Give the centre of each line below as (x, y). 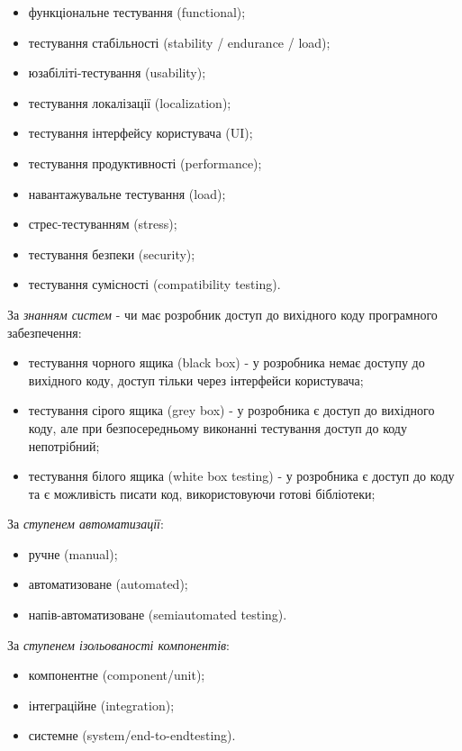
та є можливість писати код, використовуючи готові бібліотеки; (202, 493)
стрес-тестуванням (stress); (103, 224)
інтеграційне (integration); (101, 705)
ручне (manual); (73, 553)
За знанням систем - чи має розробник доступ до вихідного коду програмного (222, 314)
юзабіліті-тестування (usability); (117, 72)
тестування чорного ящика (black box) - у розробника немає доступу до (226, 362)
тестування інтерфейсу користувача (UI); (140, 133)
